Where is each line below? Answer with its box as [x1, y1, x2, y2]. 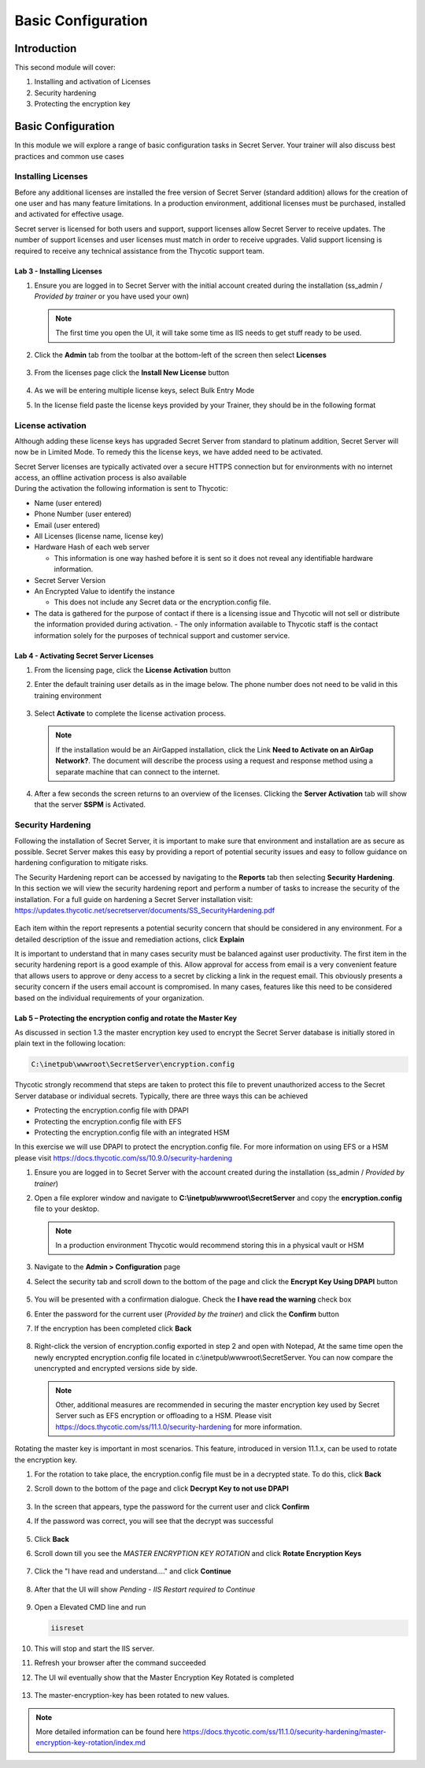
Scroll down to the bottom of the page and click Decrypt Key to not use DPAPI [34, 1484, 289, 1493]
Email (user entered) [34, 520, 101, 529]
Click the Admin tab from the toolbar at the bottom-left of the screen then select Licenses [34, 350, 327, 359]
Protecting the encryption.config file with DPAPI [34, 1105, 189, 1115]
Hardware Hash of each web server [34, 542, 150, 552]
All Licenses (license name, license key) [34, 532, 164, 541]
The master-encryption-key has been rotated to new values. [34, 1691, 230, 1700]
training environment [34, 690, 102, 700]
